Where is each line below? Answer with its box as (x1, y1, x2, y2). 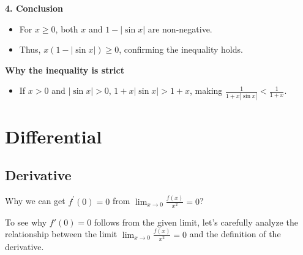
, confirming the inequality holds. (119, 43, 243, 56)
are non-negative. (148, 22, 212, 35)
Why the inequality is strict (5, 63, 124, 76)
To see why (5, 215, 47, 228)
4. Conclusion (5, 2, 63, 14)
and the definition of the (189, 227, 281, 240)
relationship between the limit (5, 227, 118, 240)
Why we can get (5, 194, 65, 207)
